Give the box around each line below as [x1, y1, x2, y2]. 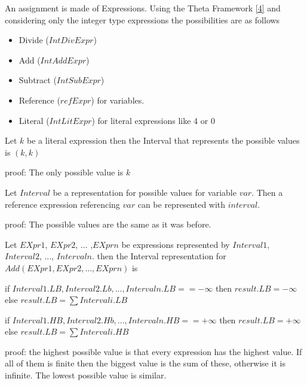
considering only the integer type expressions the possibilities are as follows [5, 13, 280, 26]
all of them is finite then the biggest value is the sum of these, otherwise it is [5, 357, 285, 369]
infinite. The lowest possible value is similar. [5, 369, 167, 381]
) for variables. [91, 93, 145, 106]
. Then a [251, 186, 283, 198]
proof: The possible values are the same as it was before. [5, 218, 211, 231]
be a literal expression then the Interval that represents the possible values [27, 134, 300, 147]
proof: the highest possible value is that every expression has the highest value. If [5, 345, 302, 357]
